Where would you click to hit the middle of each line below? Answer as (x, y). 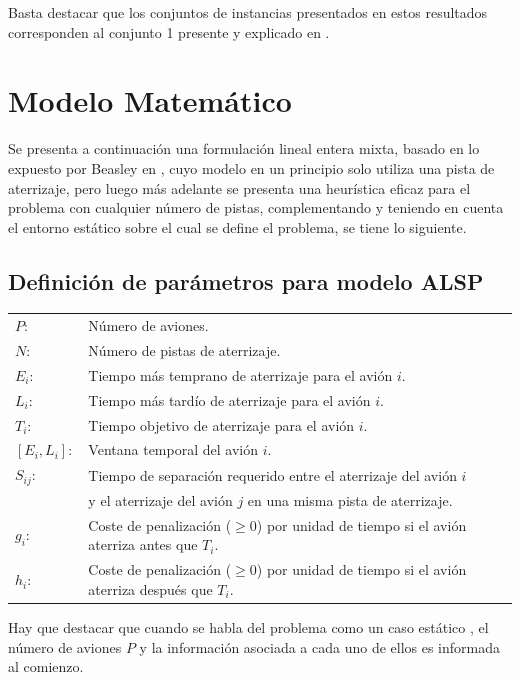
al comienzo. (46, 666)
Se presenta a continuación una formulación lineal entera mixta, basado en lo (244, 148)
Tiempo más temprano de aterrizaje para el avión (240, 374)
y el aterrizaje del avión (160, 500)
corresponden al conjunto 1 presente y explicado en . (169, 31)
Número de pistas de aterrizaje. (184, 350)
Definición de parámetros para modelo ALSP (246, 280)
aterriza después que (150, 588)
